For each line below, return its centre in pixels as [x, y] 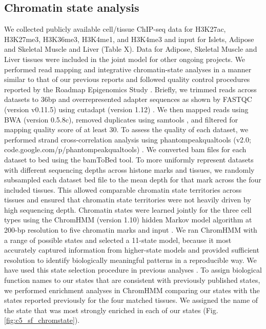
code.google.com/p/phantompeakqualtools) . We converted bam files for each [125, 149]
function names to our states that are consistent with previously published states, [132, 280]
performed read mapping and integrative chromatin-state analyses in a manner [128, 69]
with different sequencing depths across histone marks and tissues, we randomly [129, 169]
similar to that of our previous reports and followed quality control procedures [127, 79]
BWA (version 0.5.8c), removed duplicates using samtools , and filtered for [121, 119]
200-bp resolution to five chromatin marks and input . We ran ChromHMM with [131, 230]
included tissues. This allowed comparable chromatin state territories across [123, 189]
